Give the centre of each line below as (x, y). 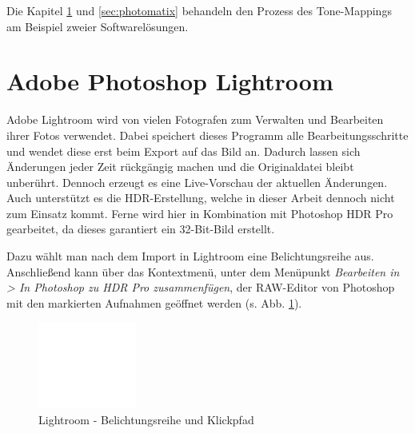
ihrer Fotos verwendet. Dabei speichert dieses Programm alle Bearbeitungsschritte (207, 135)
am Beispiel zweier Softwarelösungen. (98, 26)
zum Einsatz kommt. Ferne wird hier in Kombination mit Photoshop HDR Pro (200, 213)
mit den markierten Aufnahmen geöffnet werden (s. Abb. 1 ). (154, 302)
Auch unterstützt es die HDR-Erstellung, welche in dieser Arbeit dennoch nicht (201, 198)
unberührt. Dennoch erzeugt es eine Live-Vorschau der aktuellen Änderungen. (197, 182)
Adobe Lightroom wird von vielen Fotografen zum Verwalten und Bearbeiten (195, 119)
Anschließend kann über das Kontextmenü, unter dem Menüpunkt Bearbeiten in (203, 271)
